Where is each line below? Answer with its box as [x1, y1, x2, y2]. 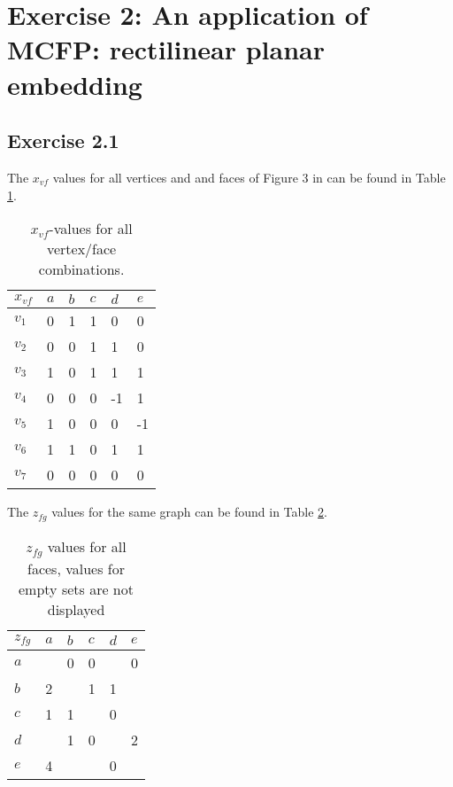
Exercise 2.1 [7, 127, 119, 154]
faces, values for [27, 557, 125, 579]
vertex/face [46, 238, 117, 260]
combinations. [38, 259, 125, 280]
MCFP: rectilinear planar [7, 31, 326, 67]
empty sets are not [19, 578, 134, 599]
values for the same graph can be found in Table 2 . [51, 503, 327, 521]
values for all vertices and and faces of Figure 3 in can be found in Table [52, 168, 446, 186]
